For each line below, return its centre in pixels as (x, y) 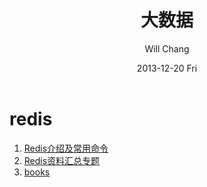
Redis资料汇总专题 (62, 160)
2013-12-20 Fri (167, 68)
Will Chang (167, 48)
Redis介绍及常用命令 (66, 148)
